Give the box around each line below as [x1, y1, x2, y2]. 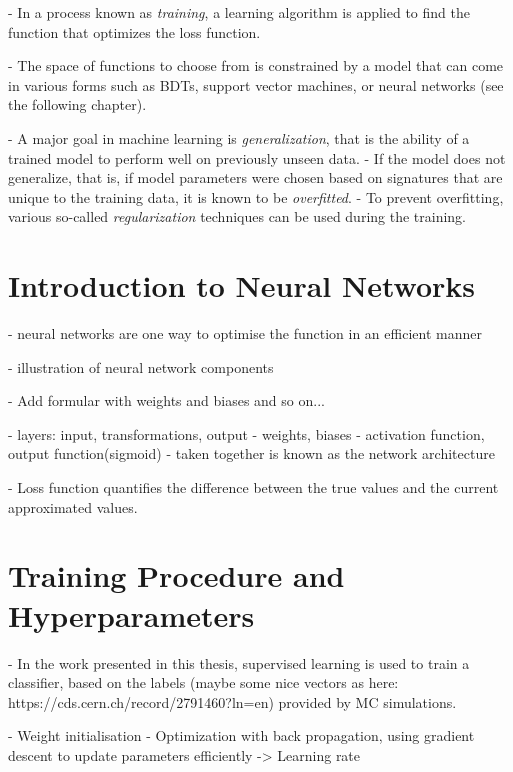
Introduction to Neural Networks [8, 265, 476, 306]
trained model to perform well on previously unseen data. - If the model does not [8, 147, 506, 168]
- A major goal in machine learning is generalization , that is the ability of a [8, 127, 470, 148]
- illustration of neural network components [8, 356, 274, 377]
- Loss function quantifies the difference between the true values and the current [8, 477, 499, 498]
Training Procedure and [8, 555, 345, 596]
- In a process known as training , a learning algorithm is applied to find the [8, 2, 470, 22]
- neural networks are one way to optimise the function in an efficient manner [8, 323, 482, 344]
